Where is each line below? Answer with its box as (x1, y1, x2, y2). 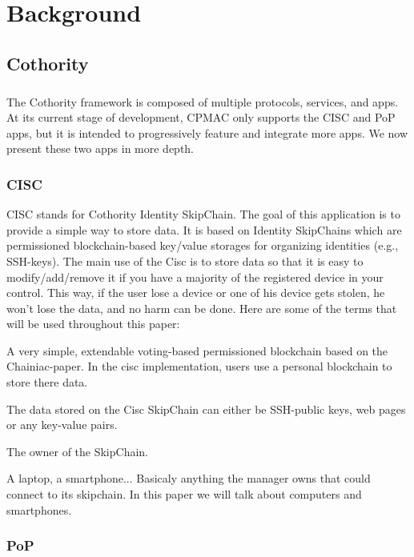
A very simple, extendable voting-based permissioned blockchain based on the (6, 342, 388, 359)
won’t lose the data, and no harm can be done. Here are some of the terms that (6, 299, 397, 316)
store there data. (6, 374, 88, 391)
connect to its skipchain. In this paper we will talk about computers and (6, 486, 362, 503)
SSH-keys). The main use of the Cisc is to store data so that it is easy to (6, 252, 364, 269)
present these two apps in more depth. (6, 140, 195, 157)
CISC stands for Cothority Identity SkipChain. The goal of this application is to (6, 206, 400, 222)
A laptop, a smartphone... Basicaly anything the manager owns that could (6, 470, 371, 487)
